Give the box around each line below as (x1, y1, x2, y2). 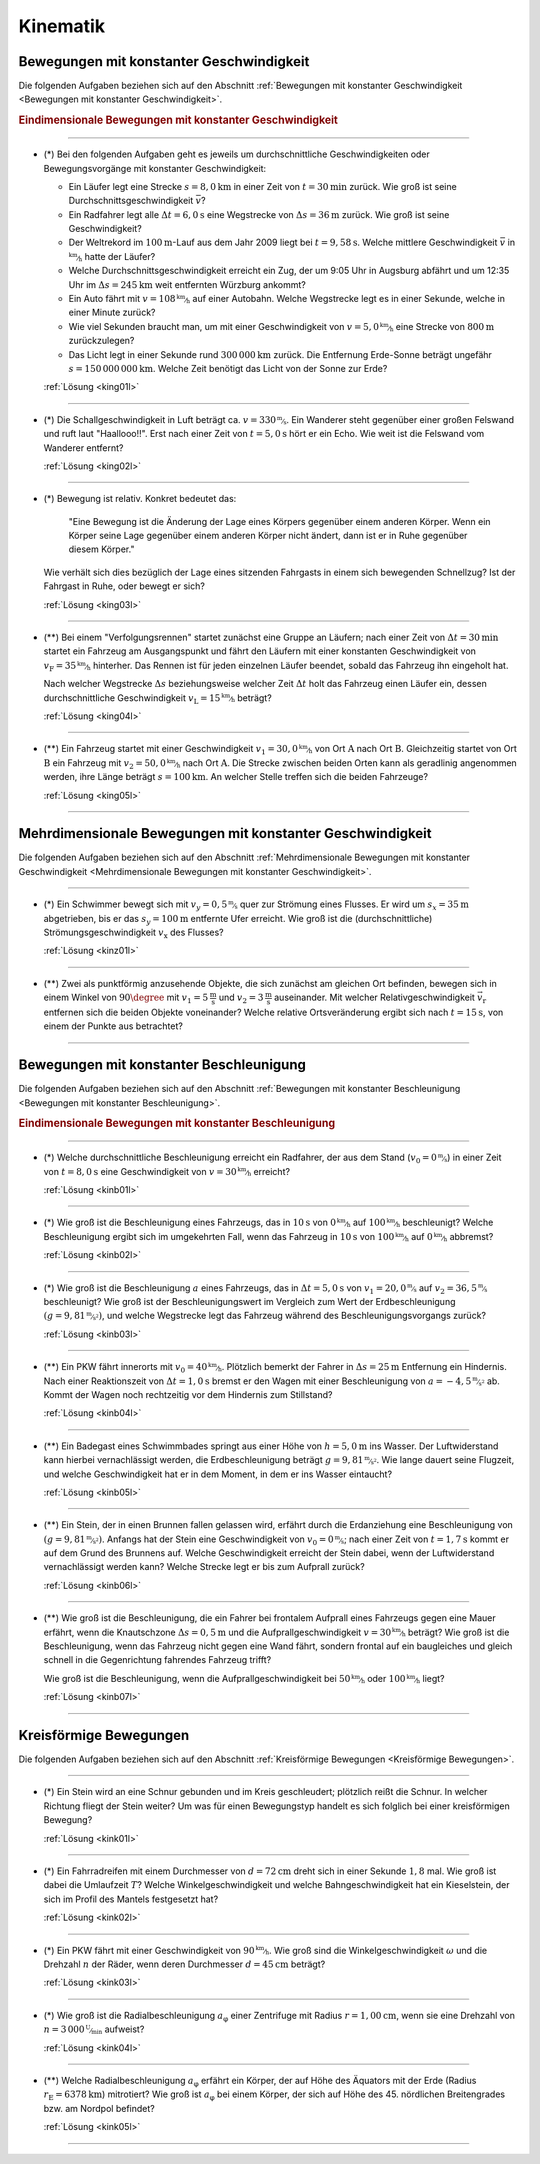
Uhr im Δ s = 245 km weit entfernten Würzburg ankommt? (68, 278, 307, 290)
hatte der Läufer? (84, 250, 156, 262)
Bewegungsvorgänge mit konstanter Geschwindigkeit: (43, 162, 267, 174)
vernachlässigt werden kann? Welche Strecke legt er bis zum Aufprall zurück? (43, 1561, 365, 1573)
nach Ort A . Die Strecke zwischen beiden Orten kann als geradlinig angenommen (182, 756, 517, 769)
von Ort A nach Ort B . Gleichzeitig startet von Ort (314, 743, 517, 755)
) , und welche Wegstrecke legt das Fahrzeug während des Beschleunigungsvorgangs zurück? (98, 1310, 487, 1322)
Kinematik (18, 15, 105, 37)
